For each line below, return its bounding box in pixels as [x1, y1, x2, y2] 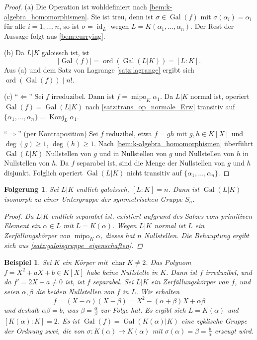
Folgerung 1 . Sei [4, 184, 59, 194]
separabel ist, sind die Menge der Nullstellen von [77, 158, 225, 168]
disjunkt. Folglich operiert [4, 167, 83, 177]
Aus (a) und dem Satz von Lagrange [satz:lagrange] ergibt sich [4, 64, 194, 75]
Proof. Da [4, 210, 34, 221]
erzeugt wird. [214, 325, 254, 336]
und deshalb [4, 304, 40, 315]
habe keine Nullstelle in [86, 266, 158, 277]
